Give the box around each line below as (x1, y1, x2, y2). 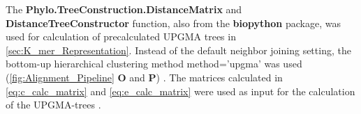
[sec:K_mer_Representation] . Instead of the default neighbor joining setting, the (6, 42, 351, 57)
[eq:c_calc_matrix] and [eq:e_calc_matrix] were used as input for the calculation (6, 83, 355, 98)
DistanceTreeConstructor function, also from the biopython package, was (6, 15, 341, 30)
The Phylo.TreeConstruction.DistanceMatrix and (6, 2, 242, 16)
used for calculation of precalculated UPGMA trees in (6, 29, 236, 44)
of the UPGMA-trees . (6, 97, 101, 112)
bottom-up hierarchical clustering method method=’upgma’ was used (6, 56, 302, 71)
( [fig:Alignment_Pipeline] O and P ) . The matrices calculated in (6, 70, 283, 84)
